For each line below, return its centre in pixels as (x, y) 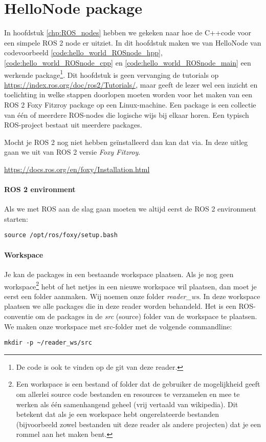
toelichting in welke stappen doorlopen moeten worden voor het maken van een (128, 94)
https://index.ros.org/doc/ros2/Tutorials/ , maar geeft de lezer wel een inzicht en (131, 84)
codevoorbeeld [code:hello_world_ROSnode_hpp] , (83, 52)
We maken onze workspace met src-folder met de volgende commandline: (118, 326)
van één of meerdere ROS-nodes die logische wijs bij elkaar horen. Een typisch (127, 114)
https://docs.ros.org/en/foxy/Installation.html (77, 169)
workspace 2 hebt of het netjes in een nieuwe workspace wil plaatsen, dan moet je (130, 285)
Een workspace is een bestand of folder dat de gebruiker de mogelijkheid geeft (138, 384)
